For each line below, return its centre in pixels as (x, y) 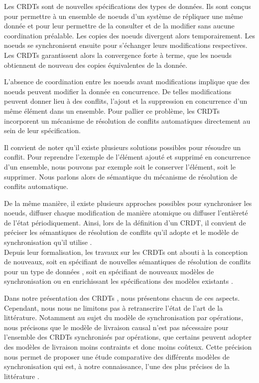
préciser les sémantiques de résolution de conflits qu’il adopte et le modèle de (122, 232)
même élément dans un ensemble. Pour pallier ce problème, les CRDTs (112, 110)
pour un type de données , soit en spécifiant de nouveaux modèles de (109, 271)
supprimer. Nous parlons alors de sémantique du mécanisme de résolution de (121, 176)
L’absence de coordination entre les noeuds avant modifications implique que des (127, 82)
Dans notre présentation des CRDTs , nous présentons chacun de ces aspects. (122, 298)
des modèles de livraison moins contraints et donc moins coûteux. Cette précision (128, 347)
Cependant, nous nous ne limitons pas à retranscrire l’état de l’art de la (114, 307)
